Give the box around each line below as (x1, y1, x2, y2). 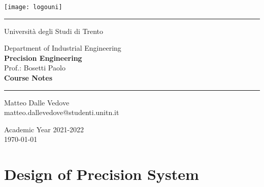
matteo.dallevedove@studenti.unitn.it (4, 107, 119, 118)
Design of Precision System (4, 164, 199, 184)
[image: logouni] (4, 4, 62, 11)
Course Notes (4, 72, 53, 83)
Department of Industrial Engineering (4, 43, 121, 53)
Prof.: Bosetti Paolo (4, 62, 65, 73)
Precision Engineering (4, 52, 82, 63)
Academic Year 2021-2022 (4, 124, 84, 134)
